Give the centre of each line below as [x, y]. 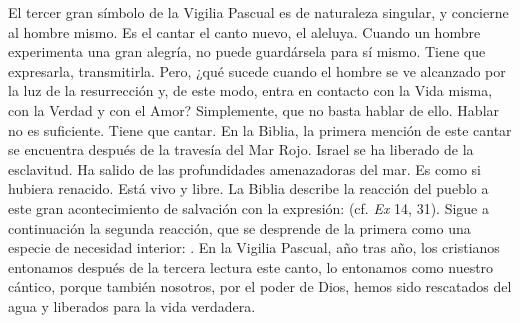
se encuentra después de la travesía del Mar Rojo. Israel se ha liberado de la [241, 149]
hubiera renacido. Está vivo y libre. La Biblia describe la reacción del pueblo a [248, 188]
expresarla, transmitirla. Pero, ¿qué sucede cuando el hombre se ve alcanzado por [257, 70]
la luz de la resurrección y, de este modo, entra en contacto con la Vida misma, [250, 90]
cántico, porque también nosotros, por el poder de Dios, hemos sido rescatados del [260, 286]
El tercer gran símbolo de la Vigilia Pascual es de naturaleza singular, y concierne [258, 12]
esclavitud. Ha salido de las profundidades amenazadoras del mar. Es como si [244, 168]
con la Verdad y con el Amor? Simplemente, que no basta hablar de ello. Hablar [254, 109]
